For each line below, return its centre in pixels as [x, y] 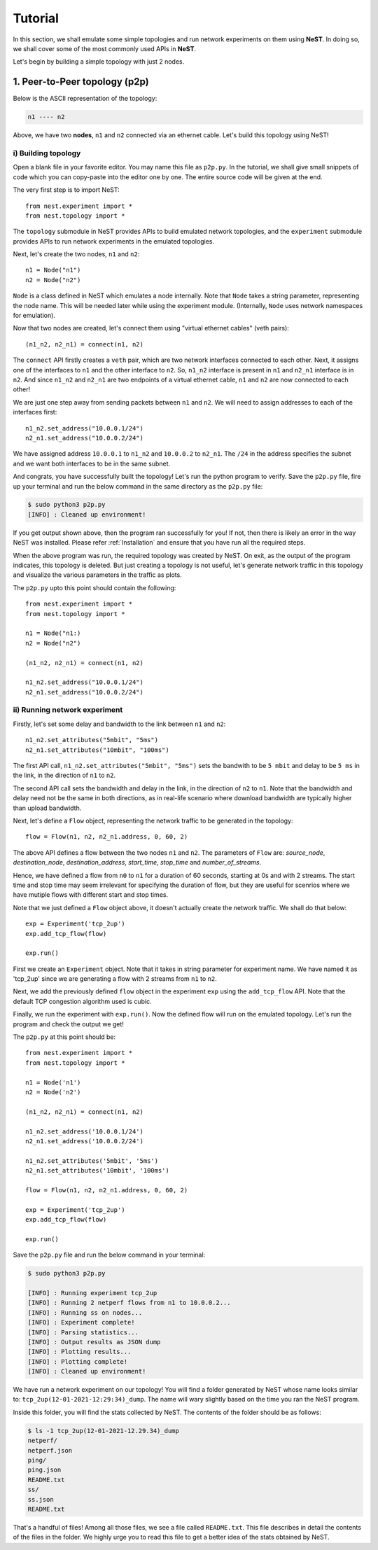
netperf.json [50, 1450]
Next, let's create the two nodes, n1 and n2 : [76, 254]
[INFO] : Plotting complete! [78, 1361]
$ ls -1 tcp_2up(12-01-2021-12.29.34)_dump [104, 1431]
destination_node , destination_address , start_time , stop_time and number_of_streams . [137, 863]
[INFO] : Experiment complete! [82, 1322]
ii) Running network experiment [68, 710]
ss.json [41, 1499]
